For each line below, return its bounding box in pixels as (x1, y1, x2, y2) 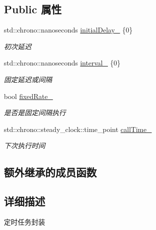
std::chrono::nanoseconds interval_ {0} (4, 58, 121, 68)
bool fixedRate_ (4, 91, 53, 101)
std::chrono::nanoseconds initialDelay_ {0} (4, 25, 133, 35)
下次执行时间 (4, 140, 45, 151)
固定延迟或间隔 (4, 74, 52, 84)
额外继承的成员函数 (4, 164, 97, 180)
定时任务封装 (4, 216, 45, 227)
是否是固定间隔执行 (4, 107, 66, 118)
